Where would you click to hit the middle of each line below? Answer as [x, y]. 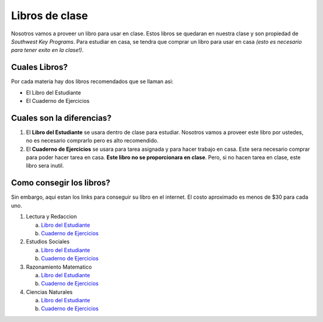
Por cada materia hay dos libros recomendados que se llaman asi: [92, 81]
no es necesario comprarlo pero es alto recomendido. [92, 141]
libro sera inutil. [45, 166]
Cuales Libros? [39, 67]
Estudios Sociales [48, 242]
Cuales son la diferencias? [61, 118]
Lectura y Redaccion [51, 217]
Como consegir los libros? [61, 183]
